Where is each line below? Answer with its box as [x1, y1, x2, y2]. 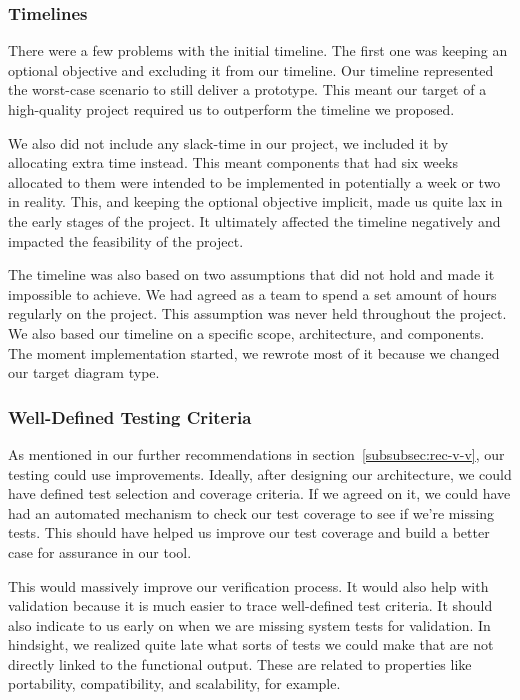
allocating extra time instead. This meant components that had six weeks [8, 152, 458, 173]
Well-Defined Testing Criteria [8, 404, 252, 429]
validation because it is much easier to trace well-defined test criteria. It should [8, 595, 493, 616]
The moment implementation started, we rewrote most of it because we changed [8, 342, 500, 363]
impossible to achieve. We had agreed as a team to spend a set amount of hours [8, 283, 497, 304]
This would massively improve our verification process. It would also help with [8, 575, 489, 596]
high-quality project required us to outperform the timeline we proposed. [8, 99, 455, 119]
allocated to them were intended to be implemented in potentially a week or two [8, 171, 501, 192]
